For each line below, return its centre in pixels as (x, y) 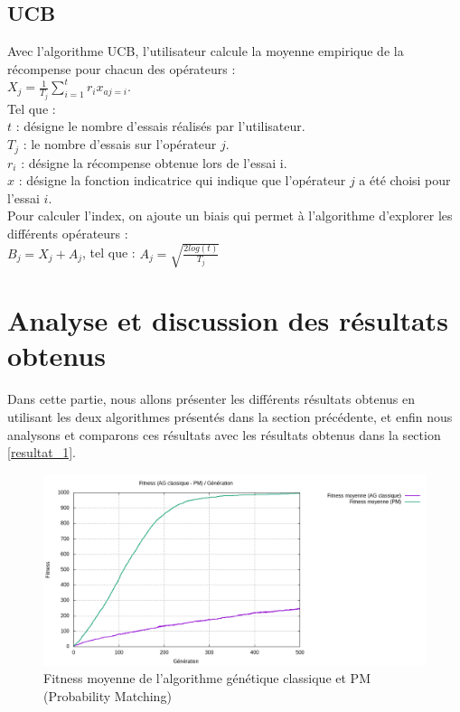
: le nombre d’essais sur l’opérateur (120, 144)
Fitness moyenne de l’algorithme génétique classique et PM (207, 678)
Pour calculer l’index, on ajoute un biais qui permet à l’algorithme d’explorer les (230, 215)
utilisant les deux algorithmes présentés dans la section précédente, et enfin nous (230, 416)
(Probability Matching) (108, 695)
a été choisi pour (405, 180)
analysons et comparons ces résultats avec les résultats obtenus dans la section (224, 434)
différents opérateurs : (68, 233)
